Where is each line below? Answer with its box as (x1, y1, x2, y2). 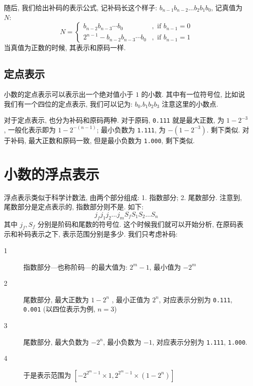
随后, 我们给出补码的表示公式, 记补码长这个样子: (4, 2, 157, 12)
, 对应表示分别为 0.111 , (159, 294, 233, 304)
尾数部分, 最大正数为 (23, 294, 89, 304)
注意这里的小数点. (162, 98, 218, 109)
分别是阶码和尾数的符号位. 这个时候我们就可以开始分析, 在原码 (37, 219, 237, 229)
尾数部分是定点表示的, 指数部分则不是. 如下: (4, 202, 144, 212)
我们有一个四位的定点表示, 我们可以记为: (4, 98, 133, 109)
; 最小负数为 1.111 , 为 (96, 124, 166, 134)
